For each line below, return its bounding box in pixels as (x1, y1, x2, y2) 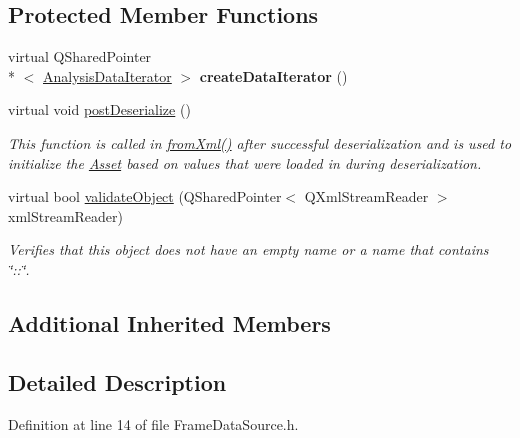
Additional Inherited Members (8, 307, 331, 338)
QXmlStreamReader (304, 186, 429, 207)
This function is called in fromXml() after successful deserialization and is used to (8, 132, 512, 153)
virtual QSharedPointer (8, 46, 152, 67)
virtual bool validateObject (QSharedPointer (8, 186, 282, 207)
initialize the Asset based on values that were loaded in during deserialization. (8, 152, 482, 173)
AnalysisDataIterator (43, 65, 172, 86)
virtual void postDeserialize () (8, 99, 191, 120)
